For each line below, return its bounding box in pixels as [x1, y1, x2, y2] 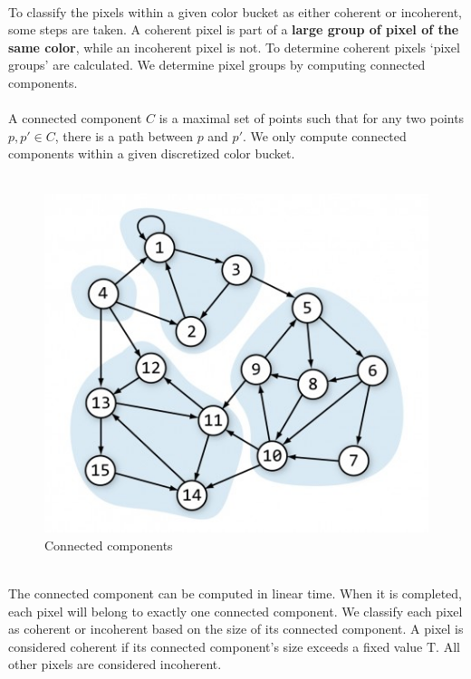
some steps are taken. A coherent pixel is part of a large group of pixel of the [8, 20, 459, 39]
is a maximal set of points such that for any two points [159, 109, 465, 128]
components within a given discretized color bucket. [8, 144, 295, 163]
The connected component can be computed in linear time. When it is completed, [8, 584, 462, 603]
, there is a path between [54, 126, 193, 145]
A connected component [8, 109, 142, 128]
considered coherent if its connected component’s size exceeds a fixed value [8, 636, 423, 655]
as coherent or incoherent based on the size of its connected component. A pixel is [8, 619, 464, 638]
